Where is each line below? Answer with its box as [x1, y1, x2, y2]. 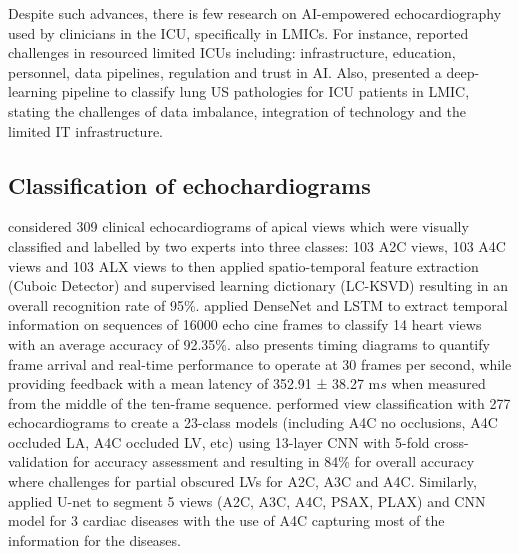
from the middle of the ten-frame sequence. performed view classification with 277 [8, 392, 511, 413]
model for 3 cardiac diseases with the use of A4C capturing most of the [8, 510, 445, 531]
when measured [391, 373, 486, 394]
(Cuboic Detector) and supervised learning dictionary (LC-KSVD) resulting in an [8, 275, 509, 296]
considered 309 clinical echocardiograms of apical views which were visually [8, 216, 469, 237]
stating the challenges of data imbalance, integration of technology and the [8, 100, 466, 121]
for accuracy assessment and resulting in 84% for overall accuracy [72, 451, 475, 472]
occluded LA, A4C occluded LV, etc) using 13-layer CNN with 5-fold [8, 431, 430, 452]
